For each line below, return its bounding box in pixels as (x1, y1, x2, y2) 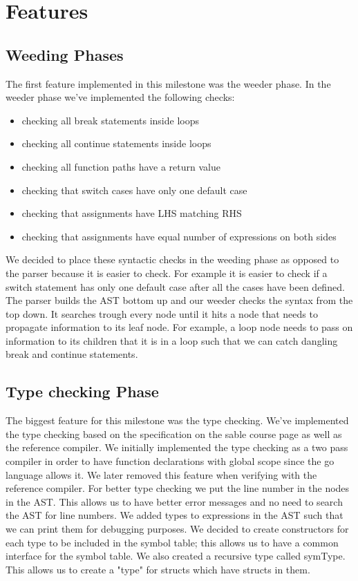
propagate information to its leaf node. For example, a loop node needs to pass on (6, 320, 353, 334)
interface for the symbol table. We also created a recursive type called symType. (6, 549, 346, 563)
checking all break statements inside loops (21, 113, 200, 127)
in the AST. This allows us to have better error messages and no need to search (6, 494, 343, 508)
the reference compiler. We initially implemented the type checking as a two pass (6, 440, 348, 455)
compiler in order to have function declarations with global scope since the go (6, 454, 335, 468)
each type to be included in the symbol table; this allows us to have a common (6, 535, 339, 549)
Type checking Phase (6, 381, 159, 402)
